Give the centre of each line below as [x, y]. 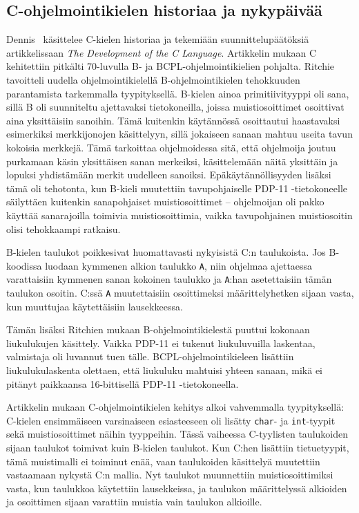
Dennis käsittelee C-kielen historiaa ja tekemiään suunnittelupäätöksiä [158, 39]
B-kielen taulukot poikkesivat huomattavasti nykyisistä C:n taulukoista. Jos [166, 252]
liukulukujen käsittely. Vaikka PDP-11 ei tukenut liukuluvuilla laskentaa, [161, 343]
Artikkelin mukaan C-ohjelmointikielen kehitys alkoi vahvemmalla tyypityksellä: [175, 407]
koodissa [24, 265]
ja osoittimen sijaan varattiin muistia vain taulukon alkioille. [134, 502]
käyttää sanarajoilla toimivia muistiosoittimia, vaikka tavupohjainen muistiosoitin [179, 215]
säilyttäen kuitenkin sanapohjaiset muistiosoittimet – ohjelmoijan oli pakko [165, 202]
